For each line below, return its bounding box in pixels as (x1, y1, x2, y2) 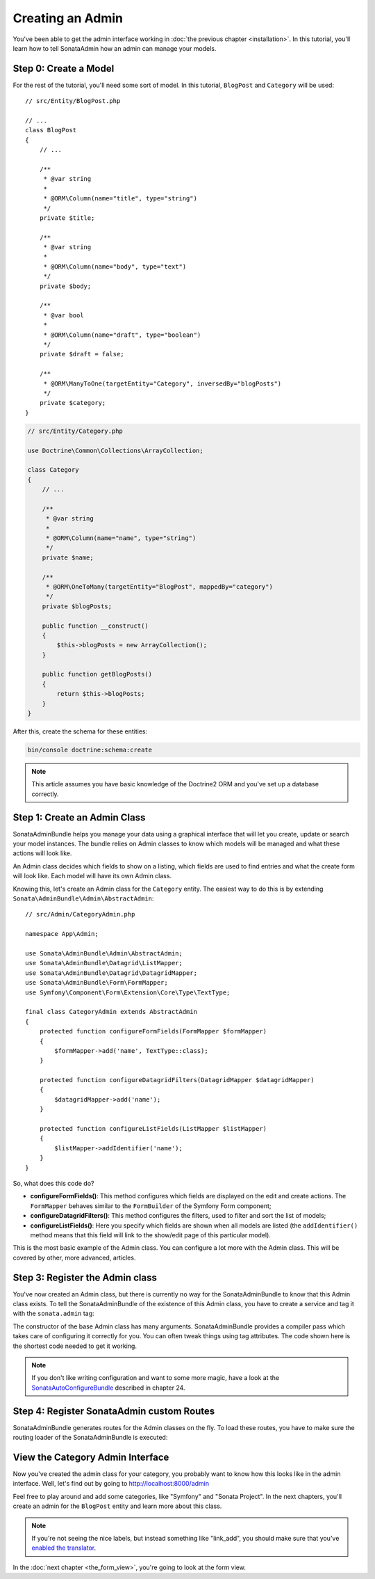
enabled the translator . (31, 1544, 97, 1552)
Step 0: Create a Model (12, 63, 115, 74)
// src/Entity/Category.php (27, 427, 123, 435)
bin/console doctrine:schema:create (27, 746, 153, 754)
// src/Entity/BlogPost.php (25, 97, 121, 105)
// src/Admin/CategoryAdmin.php (25, 910, 135, 919)
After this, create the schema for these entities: (12, 727, 148, 736)
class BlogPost (25, 126, 77, 134)
